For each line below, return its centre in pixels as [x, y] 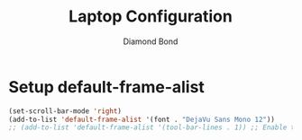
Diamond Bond [151, 41]
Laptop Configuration [151, 17]
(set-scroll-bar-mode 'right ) [65, 111]
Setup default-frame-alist [106, 87]
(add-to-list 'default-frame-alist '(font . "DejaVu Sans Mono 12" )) [142, 119]
